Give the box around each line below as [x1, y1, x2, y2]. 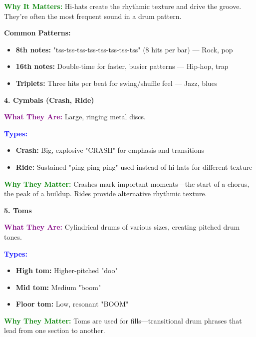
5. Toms [4, 205, 32, 215]
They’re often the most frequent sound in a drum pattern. [4, 10, 182, 21]
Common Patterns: [4, 27, 71, 38]
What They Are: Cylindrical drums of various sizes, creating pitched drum [4, 222, 240, 232]
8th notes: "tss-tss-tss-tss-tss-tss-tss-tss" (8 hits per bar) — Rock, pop [15, 44, 233, 54]
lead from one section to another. [4, 325, 105, 336]
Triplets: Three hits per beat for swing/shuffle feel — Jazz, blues [15, 77, 218, 88]
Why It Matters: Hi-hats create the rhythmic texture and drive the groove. [4, 1, 242, 11]
